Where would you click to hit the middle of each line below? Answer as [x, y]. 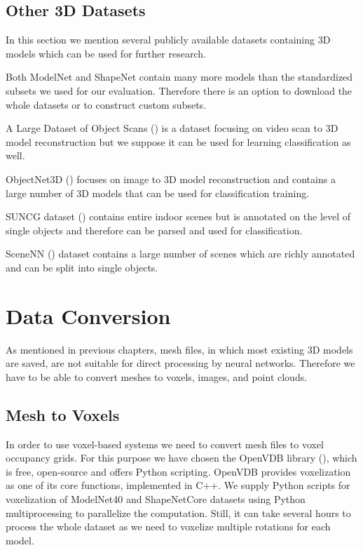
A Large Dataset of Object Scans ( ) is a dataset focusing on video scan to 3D [172, 128]
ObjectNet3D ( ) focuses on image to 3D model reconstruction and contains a [171, 179]
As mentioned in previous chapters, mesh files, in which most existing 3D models [179, 349]
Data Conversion [88, 315]
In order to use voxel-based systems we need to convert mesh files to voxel [165, 444]
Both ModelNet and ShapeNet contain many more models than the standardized [179, 77]
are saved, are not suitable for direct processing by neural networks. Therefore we [180, 363]
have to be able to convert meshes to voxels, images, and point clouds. [157, 376]
